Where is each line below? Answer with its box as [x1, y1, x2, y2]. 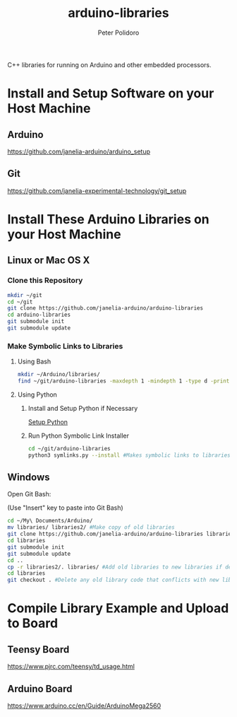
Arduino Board [7, 682, 73, 694]
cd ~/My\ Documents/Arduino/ [7, 518, 93, 525]
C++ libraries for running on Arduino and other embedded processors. [7, 60, 212, 69]
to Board [7, 615, 59, 631]
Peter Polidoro [97, 28, 140, 37]
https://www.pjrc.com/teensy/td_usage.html [7, 663, 135, 671]
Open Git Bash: [7, 490, 51, 499]
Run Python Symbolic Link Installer [28, 431, 129, 440]
